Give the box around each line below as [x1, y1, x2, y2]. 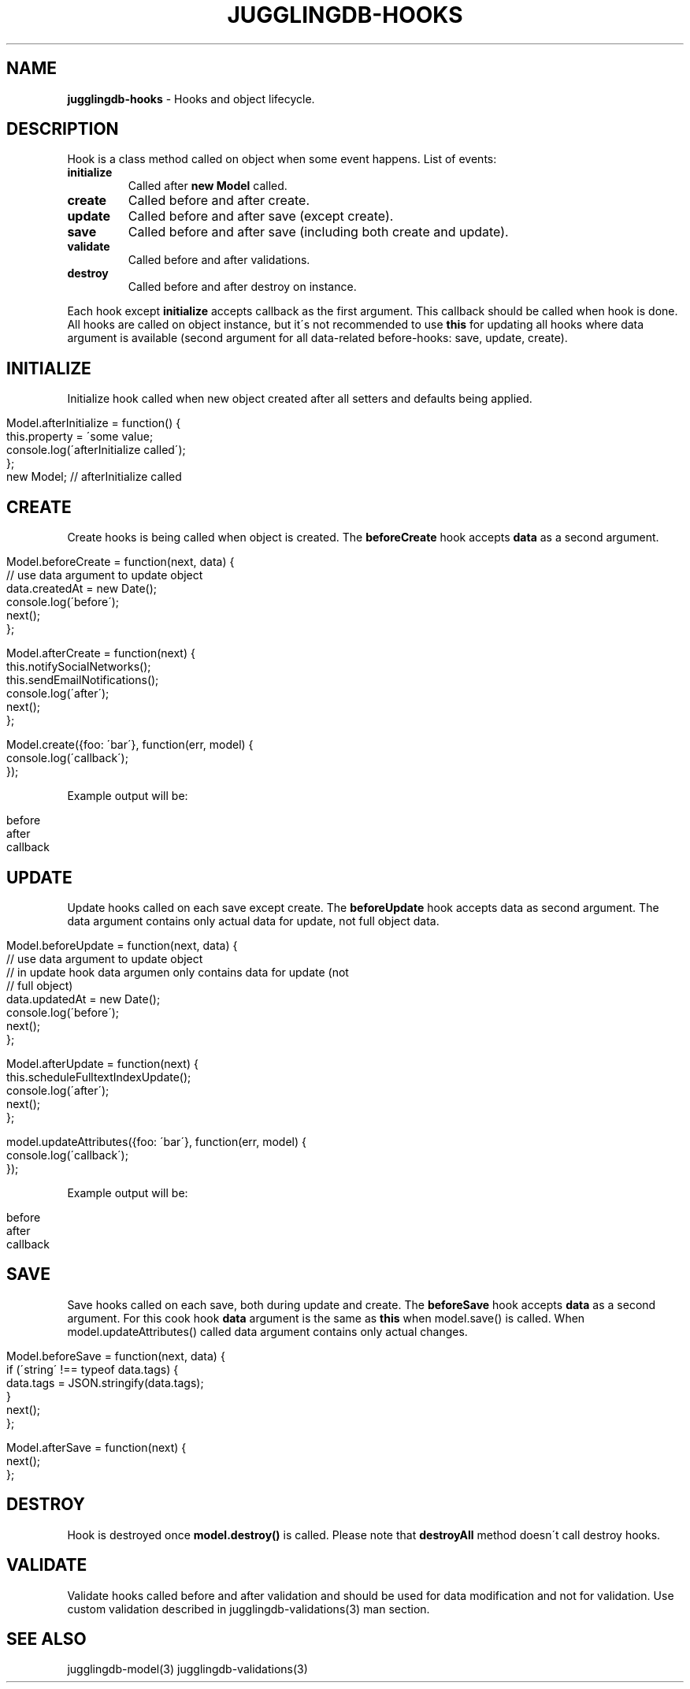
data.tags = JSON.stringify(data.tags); [6, 1375, 204, 1390]
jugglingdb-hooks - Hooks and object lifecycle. [67, 91, 315, 106]
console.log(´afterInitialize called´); [6, 443, 186, 457]
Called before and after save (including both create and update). [128, 224, 509, 240]
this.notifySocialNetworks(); [6, 660, 151, 674]
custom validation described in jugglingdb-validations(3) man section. [67, 1602, 430, 1616]
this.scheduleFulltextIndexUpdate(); [6, 1070, 191, 1084]
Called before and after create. [128, 192, 310, 209]
